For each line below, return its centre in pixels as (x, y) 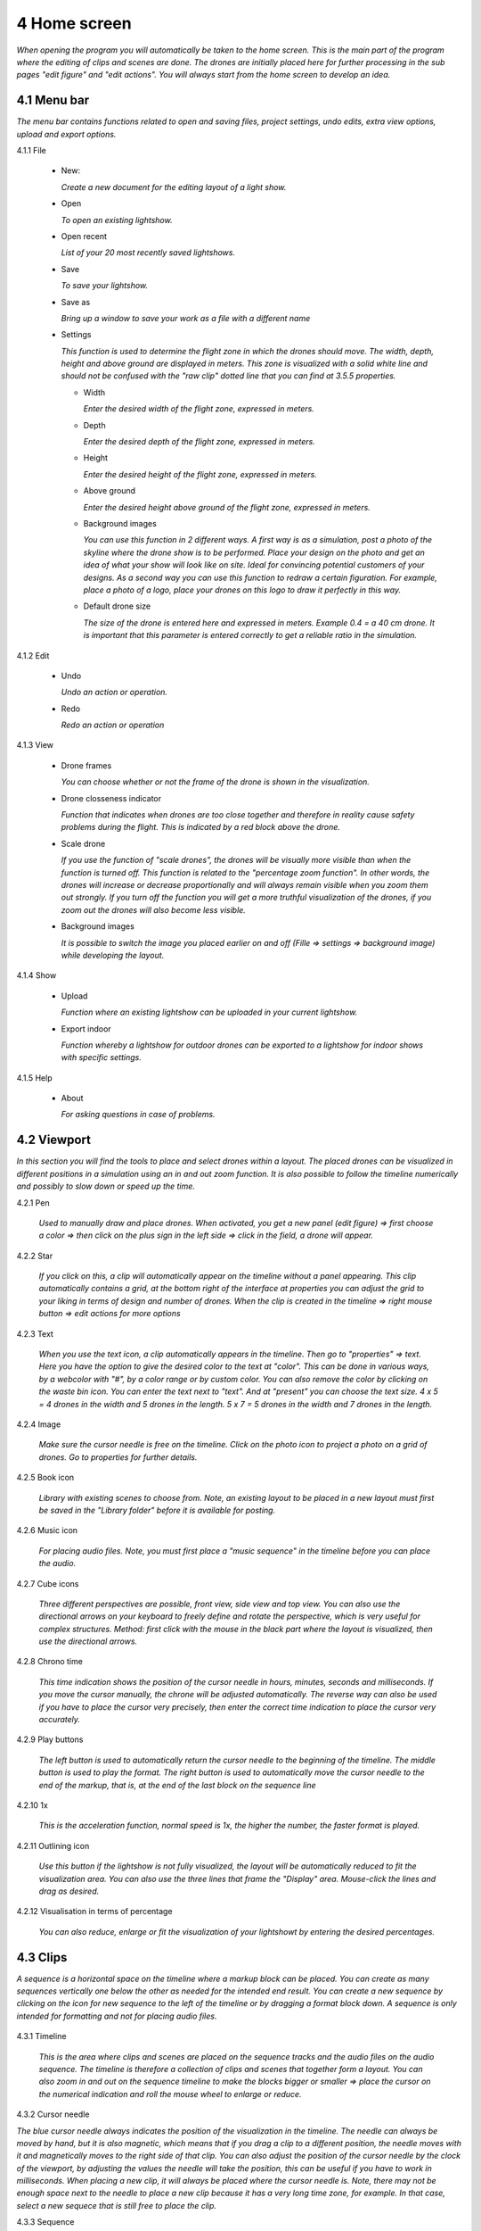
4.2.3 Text (35, 1333)
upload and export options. (66, 134)
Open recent (84, 236)
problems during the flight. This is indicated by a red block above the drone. (200, 827)
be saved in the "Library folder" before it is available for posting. (157, 1510)
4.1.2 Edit (33, 655)
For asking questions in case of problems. (138, 1115)
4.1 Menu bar (53, 100)
